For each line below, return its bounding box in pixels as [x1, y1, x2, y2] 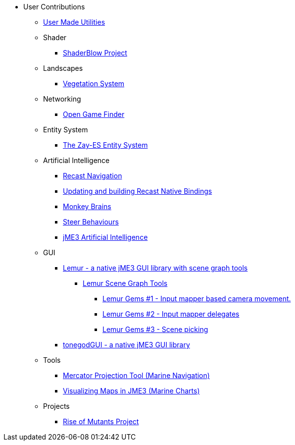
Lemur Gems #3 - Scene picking [102, 325, 208, 334]
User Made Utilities [43, 18, 105, 26]
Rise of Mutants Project [63, 417, 139, 426]
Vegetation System [63, 79, 125, 88]
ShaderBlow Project [63, 49, 127, 57]
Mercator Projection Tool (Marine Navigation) [63, 371, 210, 380]
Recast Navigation [63, 171, 122, 180]
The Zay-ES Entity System [63, 141, 148, 149]
